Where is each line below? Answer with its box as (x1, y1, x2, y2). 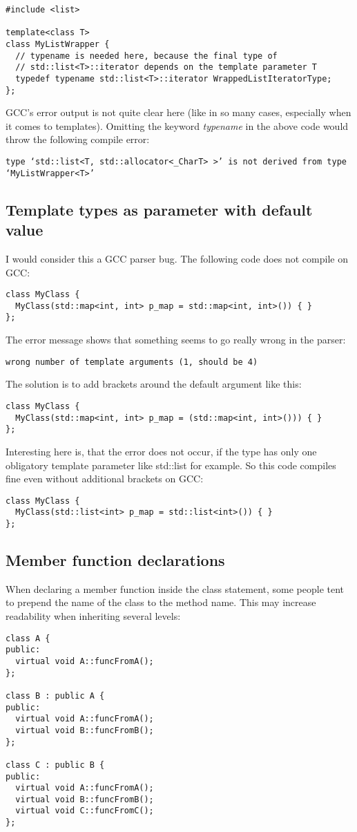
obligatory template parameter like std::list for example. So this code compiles (6, 457, 336, 472)
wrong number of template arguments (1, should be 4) (6, 357, 258, 367)
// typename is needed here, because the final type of (15, 50, 278, 61)
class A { (6, 633, 50, 643)
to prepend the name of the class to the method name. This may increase (6, 595, 316, 609)
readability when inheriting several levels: (6, 609, 181, 623)
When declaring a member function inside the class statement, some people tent (6, 581, 345, 596)
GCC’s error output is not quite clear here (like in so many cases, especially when (6, 105, 351, 120)
